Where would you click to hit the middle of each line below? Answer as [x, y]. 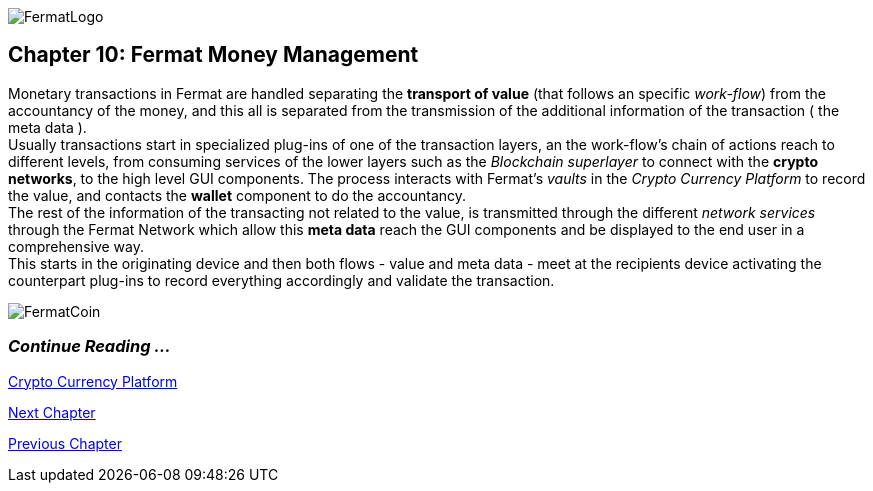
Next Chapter [52, 412]
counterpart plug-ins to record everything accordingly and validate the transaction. [281, 280]
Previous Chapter [65, 443]
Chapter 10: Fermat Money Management [213, 55]
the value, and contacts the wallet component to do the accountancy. [237, 195]
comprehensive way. [76, 246]
